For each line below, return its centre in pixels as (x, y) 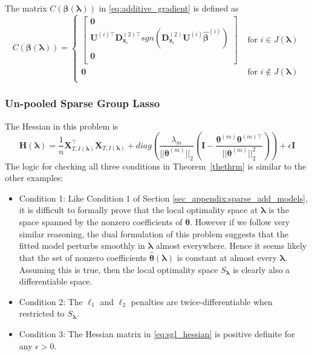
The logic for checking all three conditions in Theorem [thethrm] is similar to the (156, 166)
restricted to (42, 313)
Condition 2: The (51, 301)
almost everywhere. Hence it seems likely (231, 246)
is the (279, 210)
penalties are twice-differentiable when (202, 301)
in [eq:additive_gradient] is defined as (169, 8)
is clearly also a (262, 269)
